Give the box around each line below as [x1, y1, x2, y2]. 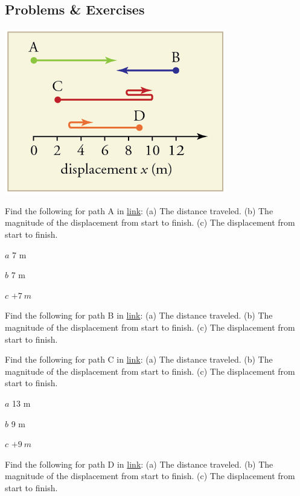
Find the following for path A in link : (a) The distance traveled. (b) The [5, 204, 273, 217]
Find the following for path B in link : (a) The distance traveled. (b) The [5, 309, 273, 322]
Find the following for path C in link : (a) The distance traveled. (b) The [5, 353, 273, 366]
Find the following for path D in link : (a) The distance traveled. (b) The [5, 457, 273, 470]
